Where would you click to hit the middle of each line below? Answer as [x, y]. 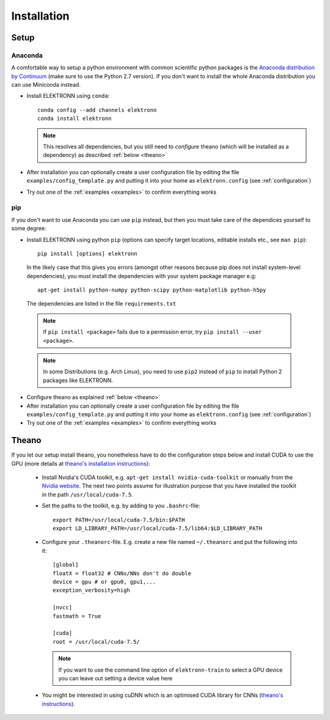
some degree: [29, 229]
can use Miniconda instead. [46, 85]
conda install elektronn [75, 119]
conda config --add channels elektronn [97, 110]
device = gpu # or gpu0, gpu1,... [104, 582]
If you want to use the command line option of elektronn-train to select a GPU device [170, 670]
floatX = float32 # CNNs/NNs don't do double [122, 573]
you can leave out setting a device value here [116, 678]
